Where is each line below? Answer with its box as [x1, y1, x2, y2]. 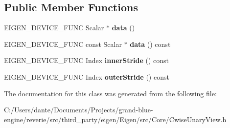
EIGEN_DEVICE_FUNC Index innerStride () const [4, 55, 169, 65]
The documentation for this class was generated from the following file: [4, 88, 217, 98]
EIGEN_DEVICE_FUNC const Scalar [4, 39, 122, 49]
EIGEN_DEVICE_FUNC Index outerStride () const [4, 71, 169, 82]
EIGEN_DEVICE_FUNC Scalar [4, 22, 104, 33]
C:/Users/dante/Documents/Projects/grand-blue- [4, 105, 153, 115]
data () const [130, 39, 171, 49]
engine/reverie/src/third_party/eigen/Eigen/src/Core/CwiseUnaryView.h [4, 114, 227, 124]
